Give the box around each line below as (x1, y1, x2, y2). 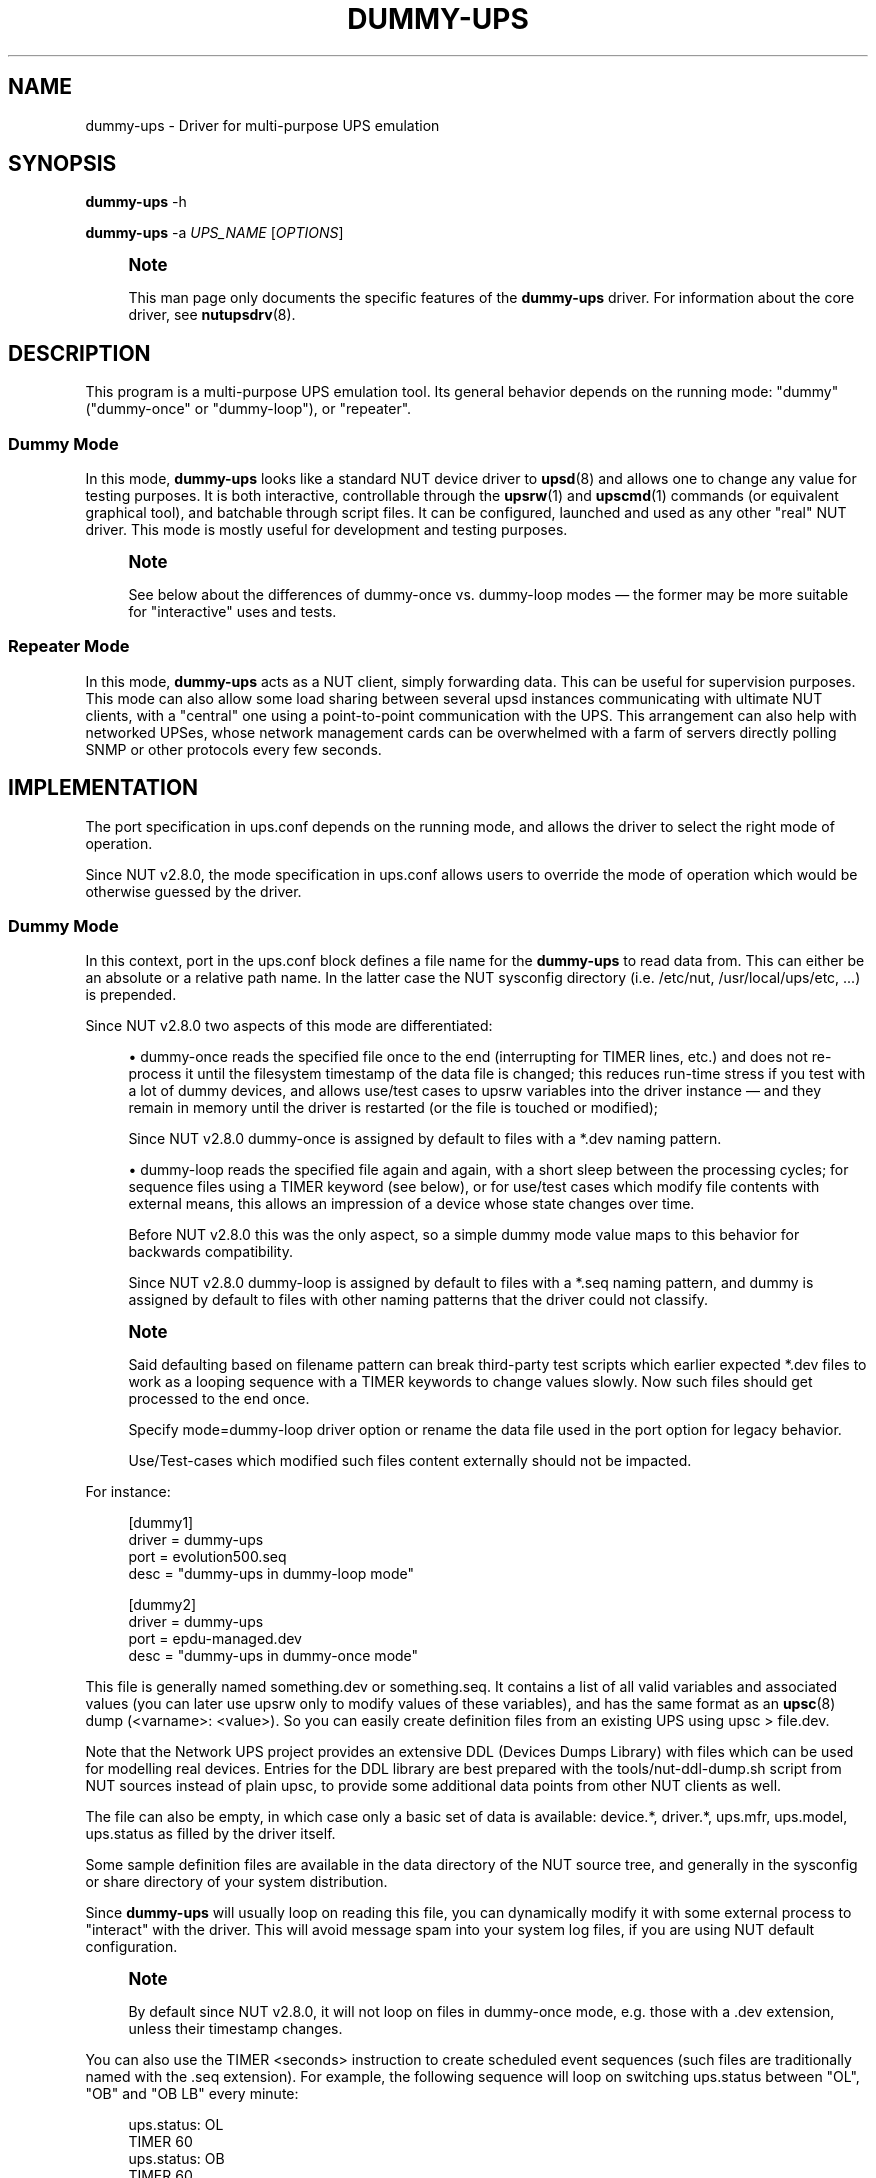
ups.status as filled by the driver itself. (85, 1825, 336, 1843)
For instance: (85, 1483, 171, 1501)
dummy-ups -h (85, 193, 187, 211)
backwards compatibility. (128, 1243, 293, 1261)
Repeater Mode (8, 636, 130, 657)
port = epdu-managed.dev (128, 1630, 302, 1648)
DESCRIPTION (8, 340, 151, 366)
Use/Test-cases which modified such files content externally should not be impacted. (128, 1452, 692, 1470)
